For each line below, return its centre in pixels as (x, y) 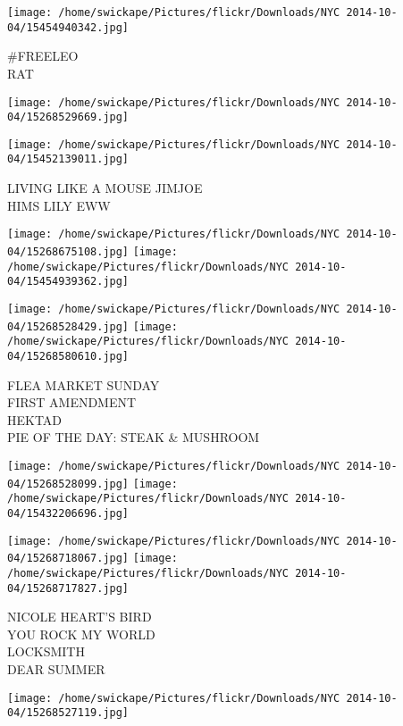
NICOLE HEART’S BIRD (80, 617)
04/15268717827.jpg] (68, 588)
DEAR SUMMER (56, 668)
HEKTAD (35, 419)
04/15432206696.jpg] (68, 513)
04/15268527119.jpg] (68, 713)
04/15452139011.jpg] (68, 159)
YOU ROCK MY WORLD (81, 634)
